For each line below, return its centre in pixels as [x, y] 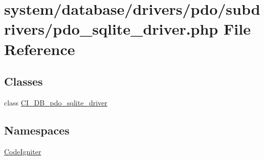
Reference [40, 49]
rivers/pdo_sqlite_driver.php [111, 29]
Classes [24, 81]
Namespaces [37, 130]
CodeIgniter [23, 151]
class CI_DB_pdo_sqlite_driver [56, 102]
